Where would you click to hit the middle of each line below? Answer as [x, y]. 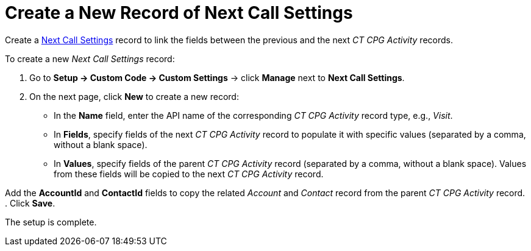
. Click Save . [30, 203]
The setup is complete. [51, 222]
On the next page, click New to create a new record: [134, 96]
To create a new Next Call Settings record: [90, 58]
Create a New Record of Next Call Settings [179, 13]
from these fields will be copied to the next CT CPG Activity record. [189, 174]
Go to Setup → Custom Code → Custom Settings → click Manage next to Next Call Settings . [217, 77]
